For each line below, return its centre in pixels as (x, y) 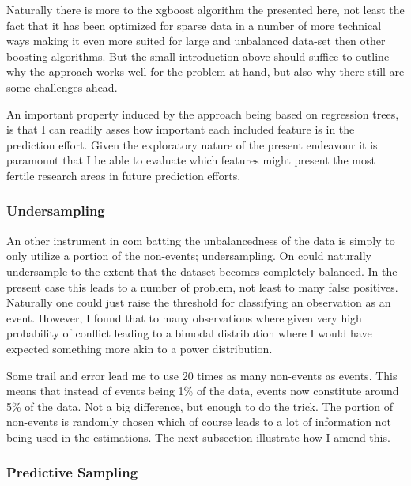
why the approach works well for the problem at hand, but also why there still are (205, 72)
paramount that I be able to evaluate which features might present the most (191, 160)
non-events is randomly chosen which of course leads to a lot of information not (199, 422)
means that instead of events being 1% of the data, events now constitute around (203, 391)
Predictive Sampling (72, 472)
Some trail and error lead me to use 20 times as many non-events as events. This (202, 375)
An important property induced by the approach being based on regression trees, (203, 113)
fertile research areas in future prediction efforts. (124, 175)
